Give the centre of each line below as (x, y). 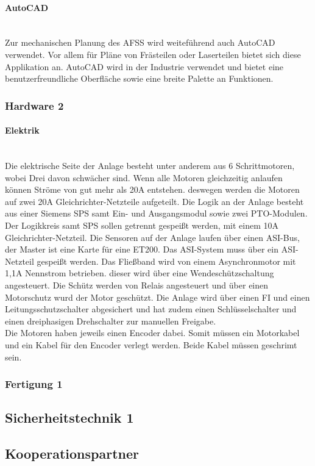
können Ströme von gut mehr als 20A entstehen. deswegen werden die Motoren (152, 189)
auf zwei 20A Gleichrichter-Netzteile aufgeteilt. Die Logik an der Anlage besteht (154, 201)
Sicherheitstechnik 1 (69, 418)
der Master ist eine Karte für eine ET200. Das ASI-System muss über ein (142, 249)
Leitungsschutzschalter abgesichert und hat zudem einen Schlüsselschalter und (151, 309)
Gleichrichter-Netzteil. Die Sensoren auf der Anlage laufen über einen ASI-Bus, (152, 237)
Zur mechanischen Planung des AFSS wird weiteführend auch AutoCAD (140, 42)
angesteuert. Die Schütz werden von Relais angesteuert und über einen (137, 285)
